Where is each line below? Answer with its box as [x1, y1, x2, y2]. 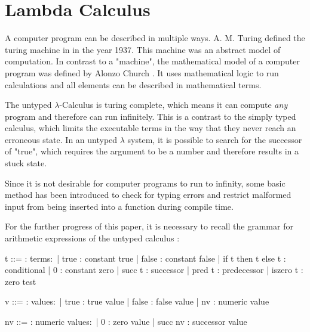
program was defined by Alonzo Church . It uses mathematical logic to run [5, 66, 279, 79]
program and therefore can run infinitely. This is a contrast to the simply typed [5, 110, 296, 122]
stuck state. [5, 157, 47, 169]
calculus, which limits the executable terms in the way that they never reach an [5, 122, 296, 134]
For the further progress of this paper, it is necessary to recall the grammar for [5, 220, 293, 232]
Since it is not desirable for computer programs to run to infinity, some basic [5, 176, 286, 189]
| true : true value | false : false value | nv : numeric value [59, 295, 269, 308]
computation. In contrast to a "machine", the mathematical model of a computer [5, 55, 300, 67]
